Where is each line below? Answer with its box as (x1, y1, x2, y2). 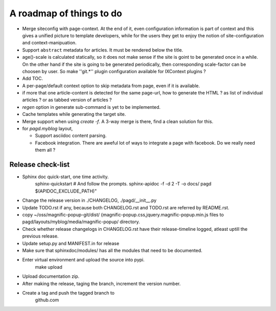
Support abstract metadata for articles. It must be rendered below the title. (22, 46, 183, 53)
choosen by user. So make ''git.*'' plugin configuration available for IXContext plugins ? (22, 68, 206, 74)
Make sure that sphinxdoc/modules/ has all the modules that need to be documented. (22, 248, 203, 253)
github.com (35, 297, 59, 303)
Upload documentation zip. (22, 273, 80, 279)
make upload (35, 264, 62, 270)
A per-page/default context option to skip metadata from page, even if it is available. (22, 82, 200, 89)
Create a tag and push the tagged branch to (22, 290, 115, 296)
